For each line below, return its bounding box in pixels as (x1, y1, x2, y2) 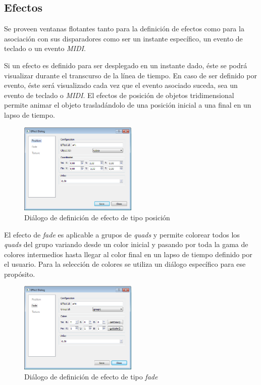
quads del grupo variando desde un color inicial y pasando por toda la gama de (4, 239, 248, 250)
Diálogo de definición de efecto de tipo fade (24, 371, 158, 381)
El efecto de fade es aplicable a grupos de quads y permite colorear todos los (4, 229, 240, 239)
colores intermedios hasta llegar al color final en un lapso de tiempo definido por (4, 249, 252, 259)
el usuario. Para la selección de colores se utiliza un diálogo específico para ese (4, 259, 246, 269)
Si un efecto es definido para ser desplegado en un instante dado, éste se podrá (4, 60, 247, 70)
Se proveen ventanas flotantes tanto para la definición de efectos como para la (4, 23, 244, 34)
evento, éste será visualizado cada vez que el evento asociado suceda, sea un (4, 80, 238, 90)
